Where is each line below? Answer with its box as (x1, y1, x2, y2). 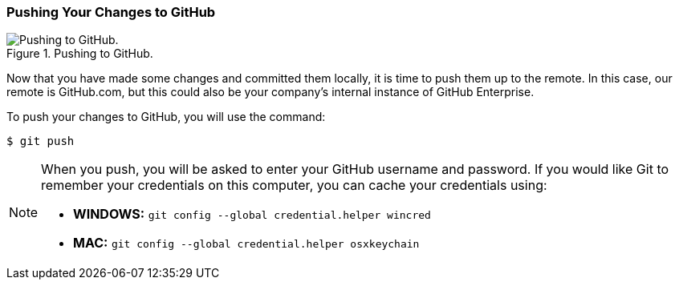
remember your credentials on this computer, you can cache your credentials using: (41, 177, 547, 194)
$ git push (6, 135, 75, 148)
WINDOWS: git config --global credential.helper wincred (73, 206, 431, 223)
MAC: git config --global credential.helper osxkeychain (73, 235, 420, 252)
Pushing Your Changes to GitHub (6, 4, 216, 20)
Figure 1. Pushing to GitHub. (6, 46, 153, 61)
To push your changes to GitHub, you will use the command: (6, 110, 326, 124)
